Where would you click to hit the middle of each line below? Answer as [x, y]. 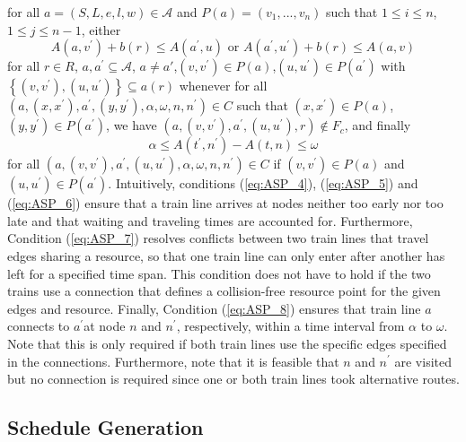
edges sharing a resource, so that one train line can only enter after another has [226, 255]
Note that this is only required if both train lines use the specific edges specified [227, 343]
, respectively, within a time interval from [290, 326]
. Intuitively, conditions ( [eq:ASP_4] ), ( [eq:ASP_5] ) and [263, 183]
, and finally [378, 125]
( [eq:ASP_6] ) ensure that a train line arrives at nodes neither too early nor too [225, 203]
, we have [132, 125]
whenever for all [223, 86]
